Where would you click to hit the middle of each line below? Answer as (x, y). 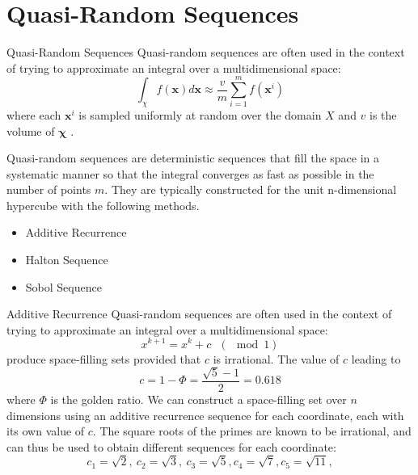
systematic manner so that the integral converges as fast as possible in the (190, 173)
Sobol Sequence (63, 286)
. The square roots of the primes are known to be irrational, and (252, 431)
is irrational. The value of (276, 358)
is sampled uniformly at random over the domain (200, 114)
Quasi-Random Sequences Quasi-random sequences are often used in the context (206, 52)
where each (34, 114)
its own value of (46, 431)
